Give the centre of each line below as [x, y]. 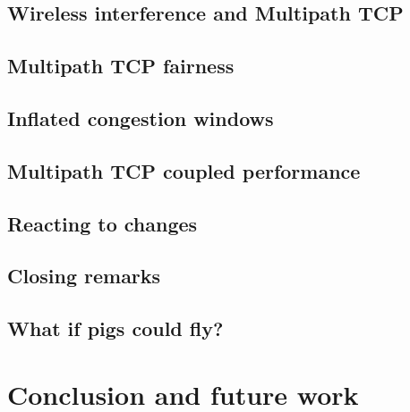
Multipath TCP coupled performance [184, 170]
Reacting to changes [102, 223]
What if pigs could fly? [115, 328]
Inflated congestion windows [141, 118]
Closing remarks [84, 276]
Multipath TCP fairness [121, 66]
